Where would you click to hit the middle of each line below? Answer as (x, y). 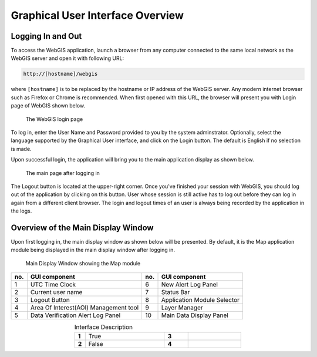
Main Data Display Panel (195, 315)
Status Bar (176, 292)
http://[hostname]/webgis (60, 74)
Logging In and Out (46, 36)
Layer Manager (182, 308)
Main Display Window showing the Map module (83, 263)
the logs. (21, 211)
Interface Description (104, 327)
